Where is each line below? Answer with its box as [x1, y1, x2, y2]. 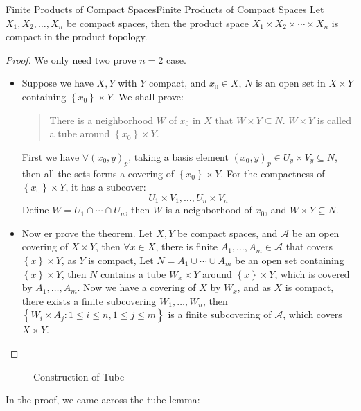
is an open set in [255, 76, 326, 90]
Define [21, 202, 49, 217]
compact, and [148, 76, 206, 90]
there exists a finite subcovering [21, 293, 157, 308]
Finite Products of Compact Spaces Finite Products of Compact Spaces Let [6, 2, 324, 16]
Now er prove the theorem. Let [21, 225, 153, 240]
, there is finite [155, 239, 218, 254]
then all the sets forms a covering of [21, 166, 175, 180]
